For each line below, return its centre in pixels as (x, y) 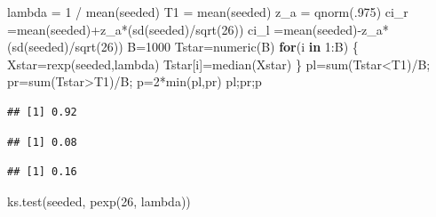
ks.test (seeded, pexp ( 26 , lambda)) (99, 201)
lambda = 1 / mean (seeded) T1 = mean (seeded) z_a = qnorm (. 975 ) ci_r (208, 12)
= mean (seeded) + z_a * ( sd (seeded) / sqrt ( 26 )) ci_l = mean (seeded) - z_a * (198, 29)
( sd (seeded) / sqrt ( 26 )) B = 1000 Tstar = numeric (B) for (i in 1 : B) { (183, 47)
